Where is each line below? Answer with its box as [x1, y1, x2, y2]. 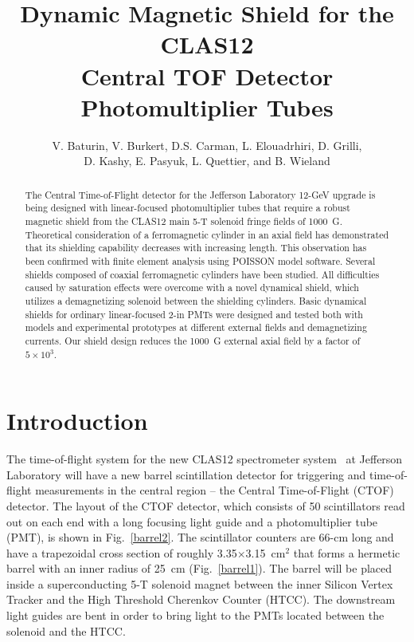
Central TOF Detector [80, 59, 334, 92]
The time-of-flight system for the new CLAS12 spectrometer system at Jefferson [6, 451, 403, 467]
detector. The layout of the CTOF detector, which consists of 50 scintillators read [6, 497, 405, 514]
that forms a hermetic [293, 544, 400, 561]
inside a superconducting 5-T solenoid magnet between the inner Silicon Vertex [6, 575, 393, 592]
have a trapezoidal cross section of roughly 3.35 [6, 544, 237, 561]
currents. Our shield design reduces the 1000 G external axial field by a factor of [25, 333, 361, 347]
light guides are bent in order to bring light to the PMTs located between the [6, 607, 385, 624]
